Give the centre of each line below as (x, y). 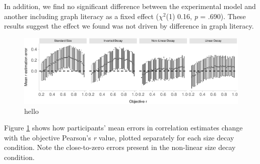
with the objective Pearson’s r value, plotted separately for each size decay (119, 137)
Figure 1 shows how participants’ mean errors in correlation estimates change (123, 128)
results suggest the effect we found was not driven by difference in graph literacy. (129, 26)
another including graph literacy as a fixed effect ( (82, 16)
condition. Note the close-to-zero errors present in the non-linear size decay (120, 147)
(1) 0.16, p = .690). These (206, 16)
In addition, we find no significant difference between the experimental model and (130, 6)
